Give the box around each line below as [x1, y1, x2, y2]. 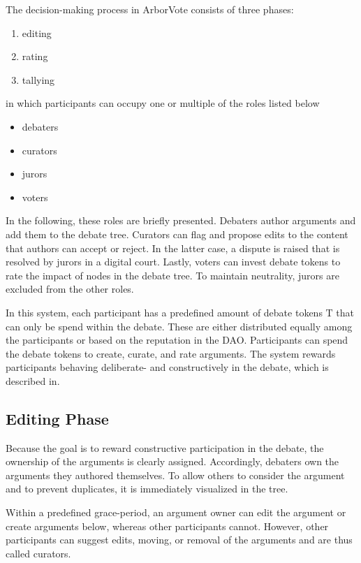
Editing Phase [6, 407, 109, 429]
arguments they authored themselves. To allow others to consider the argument [6, 467, 345, 482]
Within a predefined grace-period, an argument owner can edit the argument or [6, 505, 346, 520]
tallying [22, 72, 55, 87]
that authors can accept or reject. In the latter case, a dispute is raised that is [6, 240, 340, 255]
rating [22, 49, 48, 64]
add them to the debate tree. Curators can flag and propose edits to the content [6, 226, 348, 241]
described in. [6, 373, 60, 388]
